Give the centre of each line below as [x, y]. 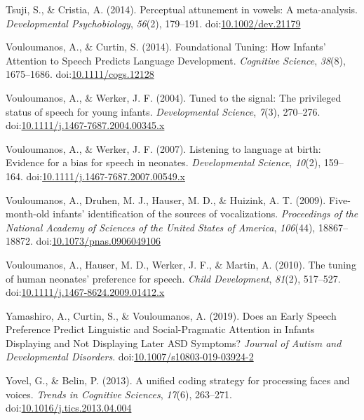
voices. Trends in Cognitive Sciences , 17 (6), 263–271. [119, 394]
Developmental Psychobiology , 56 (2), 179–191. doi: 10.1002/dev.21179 [153, 23]
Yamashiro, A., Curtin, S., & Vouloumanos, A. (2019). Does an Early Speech [171, 315]
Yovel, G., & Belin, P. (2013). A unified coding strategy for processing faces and [178, 380]
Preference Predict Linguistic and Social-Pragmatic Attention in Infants [160, 329]
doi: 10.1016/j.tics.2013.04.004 [69, 408]
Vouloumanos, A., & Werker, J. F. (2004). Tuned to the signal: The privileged [174, 97]
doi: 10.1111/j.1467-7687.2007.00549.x [106, 176]
